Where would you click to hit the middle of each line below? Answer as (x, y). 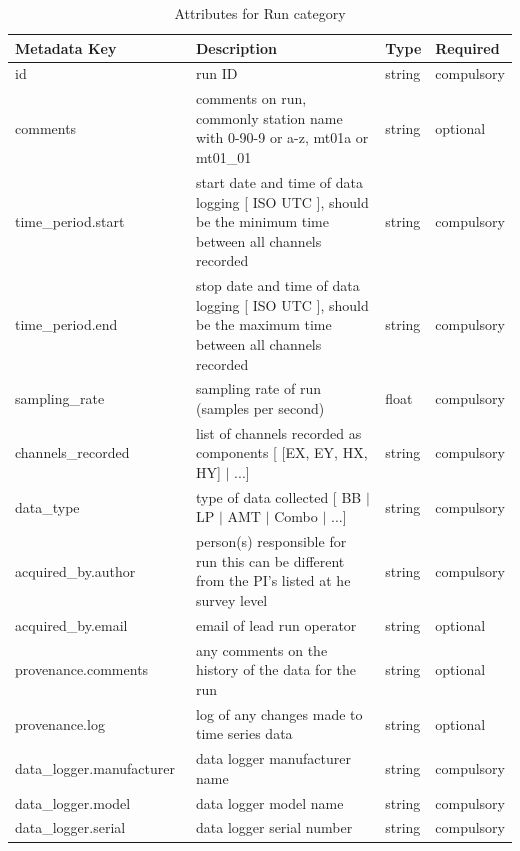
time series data (244, 733)
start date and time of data (279, 181)
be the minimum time (262, 221)
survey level (231, 600)
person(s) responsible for (271, 541)
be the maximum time (263, 324)
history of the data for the (275, 669)
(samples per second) (260, 407)
